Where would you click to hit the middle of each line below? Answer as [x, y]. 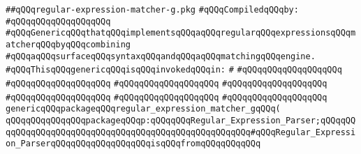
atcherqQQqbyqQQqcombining [68, 44]
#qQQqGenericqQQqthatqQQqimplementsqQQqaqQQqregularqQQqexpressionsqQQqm [181, 33]
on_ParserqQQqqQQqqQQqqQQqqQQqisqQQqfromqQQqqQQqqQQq [133, 144]
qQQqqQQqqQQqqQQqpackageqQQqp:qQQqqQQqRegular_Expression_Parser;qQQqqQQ [181, 120]
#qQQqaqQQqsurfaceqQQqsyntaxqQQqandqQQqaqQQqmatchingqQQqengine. [161, 56]
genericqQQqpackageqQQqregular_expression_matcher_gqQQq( [143, 109]
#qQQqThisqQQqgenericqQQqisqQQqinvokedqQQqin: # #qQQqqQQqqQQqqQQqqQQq [174, 70]
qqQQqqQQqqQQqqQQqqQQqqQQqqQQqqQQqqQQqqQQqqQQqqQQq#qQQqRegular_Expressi [181, 132]
